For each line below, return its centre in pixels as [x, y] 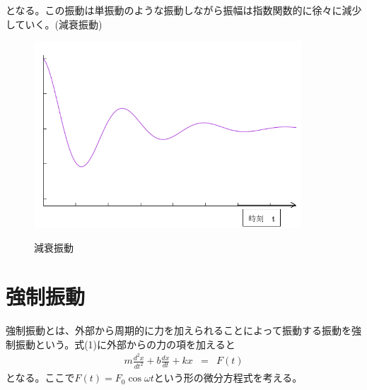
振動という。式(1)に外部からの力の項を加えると [125, 344]
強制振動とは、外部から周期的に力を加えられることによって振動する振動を [179, 330]
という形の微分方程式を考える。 [228, 378]
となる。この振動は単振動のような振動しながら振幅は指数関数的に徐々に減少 [184, 10]
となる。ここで [40, 378]
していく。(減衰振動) [54, 24]
